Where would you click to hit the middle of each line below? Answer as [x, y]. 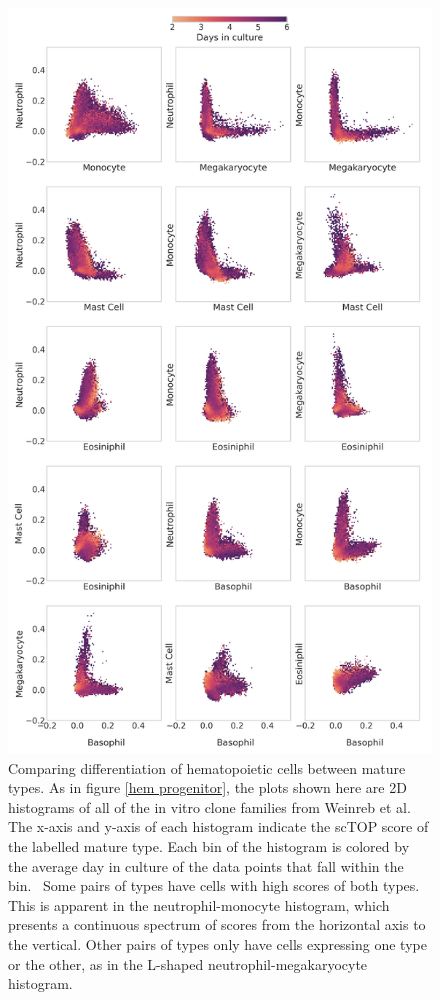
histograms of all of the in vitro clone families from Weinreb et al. [209, 806]
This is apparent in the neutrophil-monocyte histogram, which [199, 904]
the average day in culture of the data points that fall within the [206, 865]
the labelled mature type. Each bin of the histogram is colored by [209, 845]
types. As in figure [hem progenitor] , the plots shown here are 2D [207, 787]
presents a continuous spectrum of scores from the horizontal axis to [217, 924]
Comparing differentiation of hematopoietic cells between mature [207, 767]
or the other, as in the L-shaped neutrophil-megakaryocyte [188, 963]
